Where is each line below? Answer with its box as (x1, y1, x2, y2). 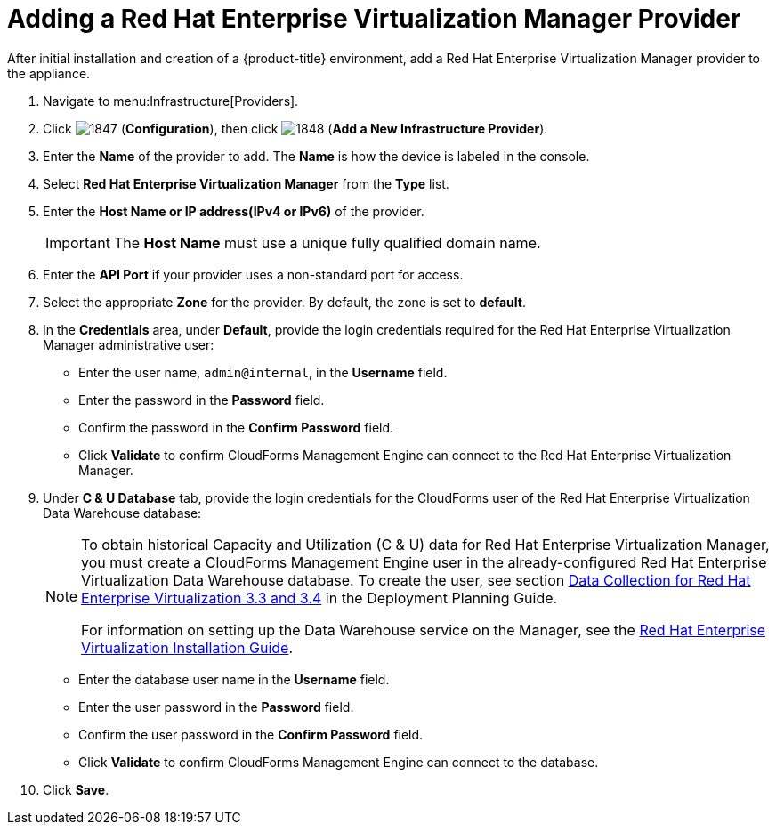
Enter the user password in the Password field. (78, 699, 354, 715)
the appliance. (7, 65, 91, 81)
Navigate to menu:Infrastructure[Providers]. (43, 93, 299, 109)
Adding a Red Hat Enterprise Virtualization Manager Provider (7, 4, 741, 34)
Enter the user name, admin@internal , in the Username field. (78, 364, 448, 380)
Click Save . (43, 781, 109, 797)
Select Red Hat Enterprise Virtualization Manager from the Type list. (43, 175, 449, 191)
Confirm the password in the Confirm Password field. (78, 419, 394, 435)
